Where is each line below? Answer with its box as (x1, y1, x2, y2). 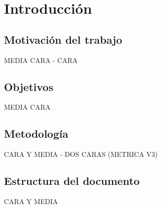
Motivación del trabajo (4, 31, 122, 47)
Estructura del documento (4, 173, 140, 188)
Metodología (4, 126, 68, 141)
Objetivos (4, 79, 54, 94)
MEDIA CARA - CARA (4, 55, 78, 65)
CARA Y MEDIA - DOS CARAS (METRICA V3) (4, 149, 158, 159)
